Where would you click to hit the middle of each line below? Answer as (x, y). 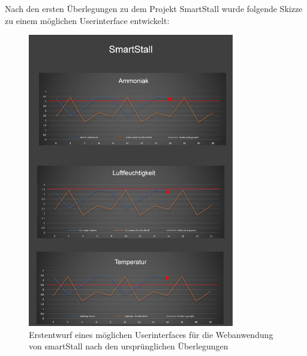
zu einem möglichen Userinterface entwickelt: (87, 20)
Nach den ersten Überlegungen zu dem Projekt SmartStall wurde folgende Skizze (154, 8)
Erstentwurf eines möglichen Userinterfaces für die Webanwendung (151, 334)
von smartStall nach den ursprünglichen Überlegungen (129, 346)
